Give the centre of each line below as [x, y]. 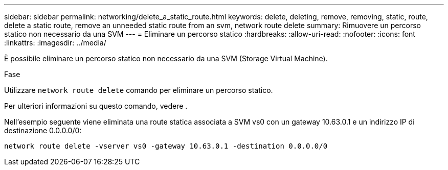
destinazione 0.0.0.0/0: [43, 130]
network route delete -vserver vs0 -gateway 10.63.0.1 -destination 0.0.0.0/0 [166, 146]
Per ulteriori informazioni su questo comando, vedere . [96, 106]
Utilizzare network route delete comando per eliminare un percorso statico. [139, 90]
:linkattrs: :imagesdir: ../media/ [55, 43]
